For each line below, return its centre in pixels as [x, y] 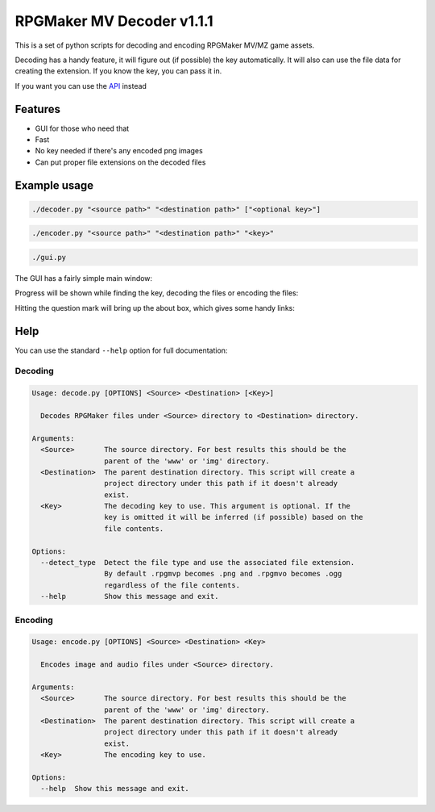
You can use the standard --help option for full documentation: [121, 350]
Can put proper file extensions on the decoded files [120, 162]
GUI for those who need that [82, 128]
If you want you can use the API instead [81, 86]
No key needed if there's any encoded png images [119, 151]
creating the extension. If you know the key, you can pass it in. [118, 71]
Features [37, 109]
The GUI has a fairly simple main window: [84, 278]
